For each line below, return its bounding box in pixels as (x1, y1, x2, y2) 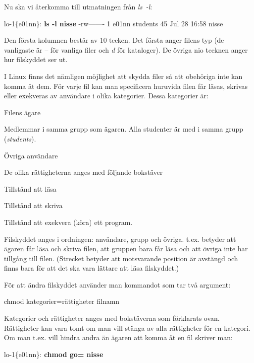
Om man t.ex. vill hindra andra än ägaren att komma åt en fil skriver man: (4, 332, 233, 343)
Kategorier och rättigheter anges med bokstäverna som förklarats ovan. (4, 313, 220, 323)
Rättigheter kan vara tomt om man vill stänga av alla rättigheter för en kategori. (4, 322, 251, 333)
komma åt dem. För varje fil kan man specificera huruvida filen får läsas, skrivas (4, 80, 248, 91)
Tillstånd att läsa (4, 183, 56, 194)
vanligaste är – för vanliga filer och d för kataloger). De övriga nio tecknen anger (4, 44, 248, 55)
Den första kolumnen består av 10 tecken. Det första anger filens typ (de (4, 35, 224, 45)
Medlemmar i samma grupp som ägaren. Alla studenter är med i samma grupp (4, 124, 244, 134)
